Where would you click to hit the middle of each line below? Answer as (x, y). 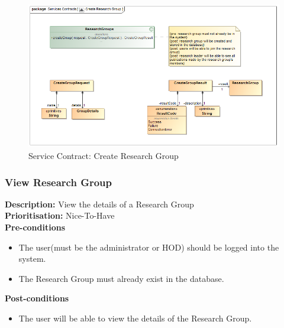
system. (32, 259)
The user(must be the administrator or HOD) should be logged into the (149, 247)
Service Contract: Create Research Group (104, 156)
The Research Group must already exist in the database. (121, 278)
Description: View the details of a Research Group (99, 204)
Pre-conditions (35, 227)
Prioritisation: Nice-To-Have (60, 215)
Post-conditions (37, 298)
